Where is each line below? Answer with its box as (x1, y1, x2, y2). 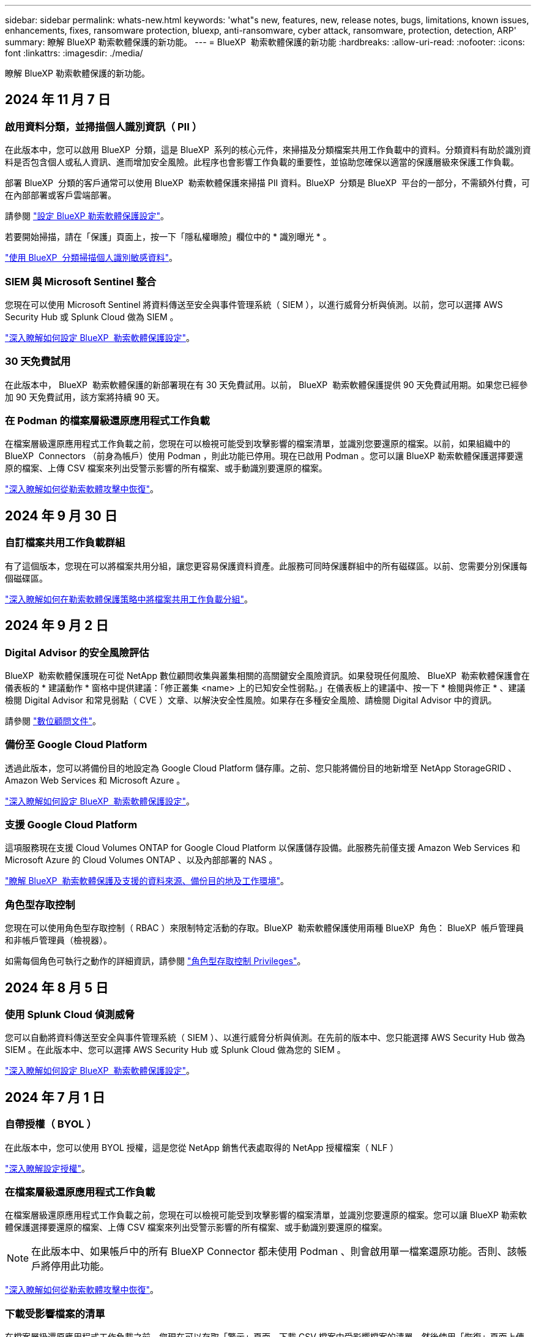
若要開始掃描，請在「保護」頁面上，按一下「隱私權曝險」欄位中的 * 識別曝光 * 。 (5, 231, 332, 242)
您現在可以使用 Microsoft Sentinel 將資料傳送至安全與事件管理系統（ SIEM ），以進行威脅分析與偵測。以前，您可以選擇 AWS (5, 299, 503, 310)
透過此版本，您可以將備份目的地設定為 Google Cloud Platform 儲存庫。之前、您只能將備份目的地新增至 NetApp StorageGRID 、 (5, 762, 517, 773)
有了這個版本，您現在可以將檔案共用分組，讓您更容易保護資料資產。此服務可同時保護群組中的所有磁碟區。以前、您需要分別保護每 (5, 560, 527, 571)
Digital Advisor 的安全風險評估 (5, 646, 149, 659)
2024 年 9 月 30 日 (5, 507, 117, 523)
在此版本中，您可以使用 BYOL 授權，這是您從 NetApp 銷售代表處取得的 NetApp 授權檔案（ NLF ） (5, 1142, 399, 1153)
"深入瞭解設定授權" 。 (5, 1163, 91, 1174)
